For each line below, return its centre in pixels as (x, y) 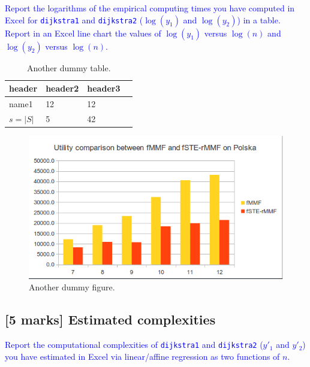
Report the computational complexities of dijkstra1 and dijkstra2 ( (134, 345)
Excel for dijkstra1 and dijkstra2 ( (74, 19)
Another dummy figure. (72, 287)
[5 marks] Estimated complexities (110, 319)
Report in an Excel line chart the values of (83, 33)
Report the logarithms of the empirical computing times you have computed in (150, 8)
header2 (62, 88)
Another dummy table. (69, 67)
